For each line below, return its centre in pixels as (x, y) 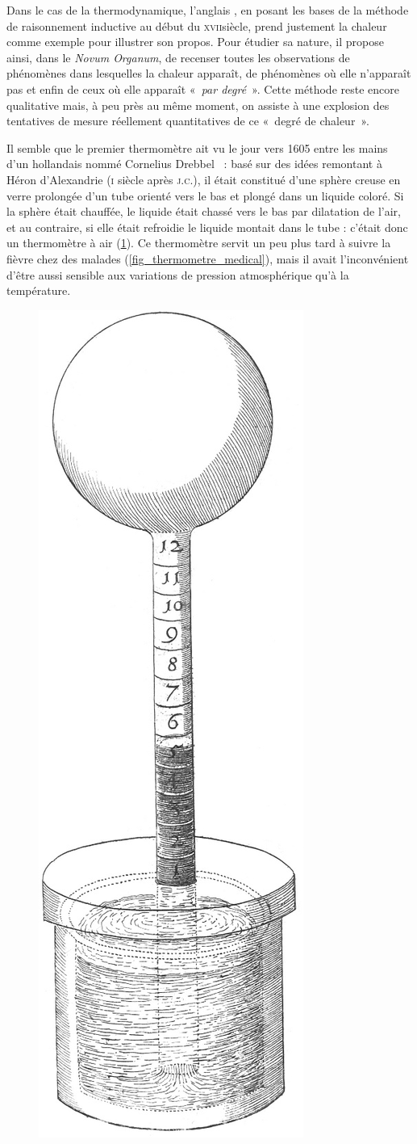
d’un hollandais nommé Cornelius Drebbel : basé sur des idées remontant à (194, 164)
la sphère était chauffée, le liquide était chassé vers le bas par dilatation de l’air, (204, 211)
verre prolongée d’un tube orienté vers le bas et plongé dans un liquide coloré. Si (205, 195)
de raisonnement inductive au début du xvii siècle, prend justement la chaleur (197, 25)
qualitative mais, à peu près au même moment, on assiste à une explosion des (198, 105)
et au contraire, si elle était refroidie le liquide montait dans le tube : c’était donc (207, 227)
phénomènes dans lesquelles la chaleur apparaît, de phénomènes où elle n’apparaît (209, 73)
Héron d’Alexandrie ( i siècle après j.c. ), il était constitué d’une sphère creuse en (204, 179)
